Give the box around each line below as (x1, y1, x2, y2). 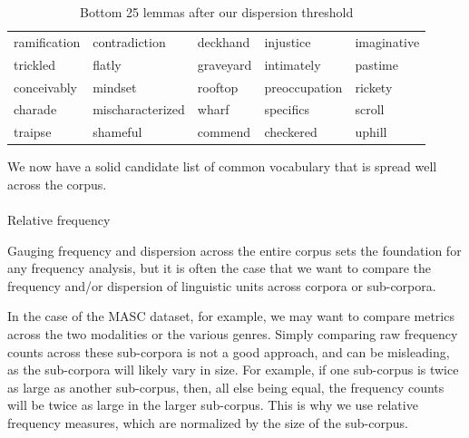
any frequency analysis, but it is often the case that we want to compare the (7, 258, 432, 277)
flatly (93, 54, 122, 73)
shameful (93, 122, 142, 141)
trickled (14, 54, 55, 73)
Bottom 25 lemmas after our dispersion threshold (79, 3, 354, 21)
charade (14, 100, 57, 119)
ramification (14, 32, 81, 51)
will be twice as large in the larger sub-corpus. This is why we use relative (7, 395, 418, 414)
